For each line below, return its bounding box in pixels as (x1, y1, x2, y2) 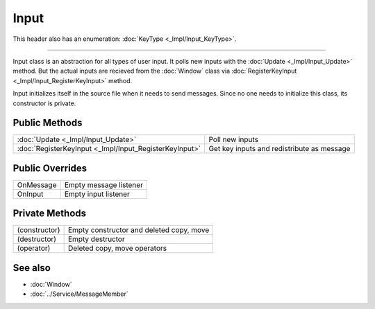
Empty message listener (64, 180, 144, 190)
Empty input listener (64, 189, 130, 199)
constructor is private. (12, 99, 76, 107)
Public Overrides (12, 162, 87, 174)
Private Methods (12, 208, 87, 220)
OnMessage (17, 180, 57, 190)
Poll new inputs (208, 135, 259, 145)
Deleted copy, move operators (67, 243, 167, 253)
